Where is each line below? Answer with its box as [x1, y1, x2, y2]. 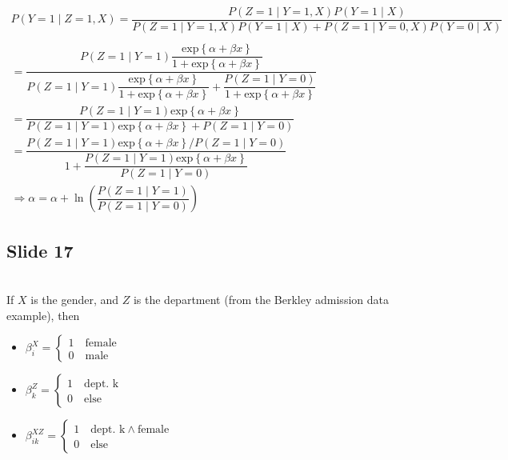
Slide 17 [6, 238, 74, 262]
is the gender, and [30, 291, 119, 308]
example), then [6, 306, 80, 323]
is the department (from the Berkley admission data [133, 291, 389, 308]
